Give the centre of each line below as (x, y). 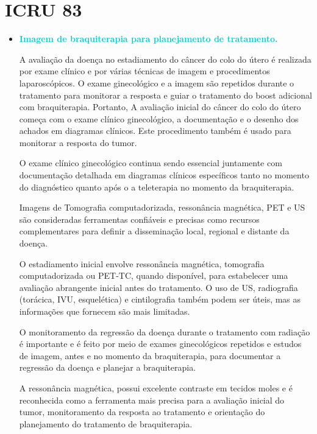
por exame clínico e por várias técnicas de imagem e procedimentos (144, 71)
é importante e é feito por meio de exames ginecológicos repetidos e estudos (160, 344)
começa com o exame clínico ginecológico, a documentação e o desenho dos (159, 118)
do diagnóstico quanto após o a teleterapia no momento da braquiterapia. (157, 187)
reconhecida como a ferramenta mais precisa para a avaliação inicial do (152, 400)
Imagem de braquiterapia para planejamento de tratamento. (148, 39)
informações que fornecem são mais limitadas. (105, 311)
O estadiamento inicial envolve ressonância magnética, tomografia (142, 263)
